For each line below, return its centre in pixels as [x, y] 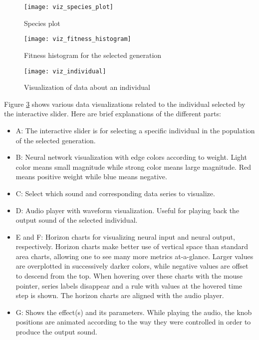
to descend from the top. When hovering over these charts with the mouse [129, 276]
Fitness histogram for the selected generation [93, 55]
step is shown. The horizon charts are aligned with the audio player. [120, 295]
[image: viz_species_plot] [69, 7]
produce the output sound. [56, 332]
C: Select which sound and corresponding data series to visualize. [115, 193]
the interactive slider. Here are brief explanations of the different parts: [113, 114]
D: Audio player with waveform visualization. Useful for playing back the [128, 210]
